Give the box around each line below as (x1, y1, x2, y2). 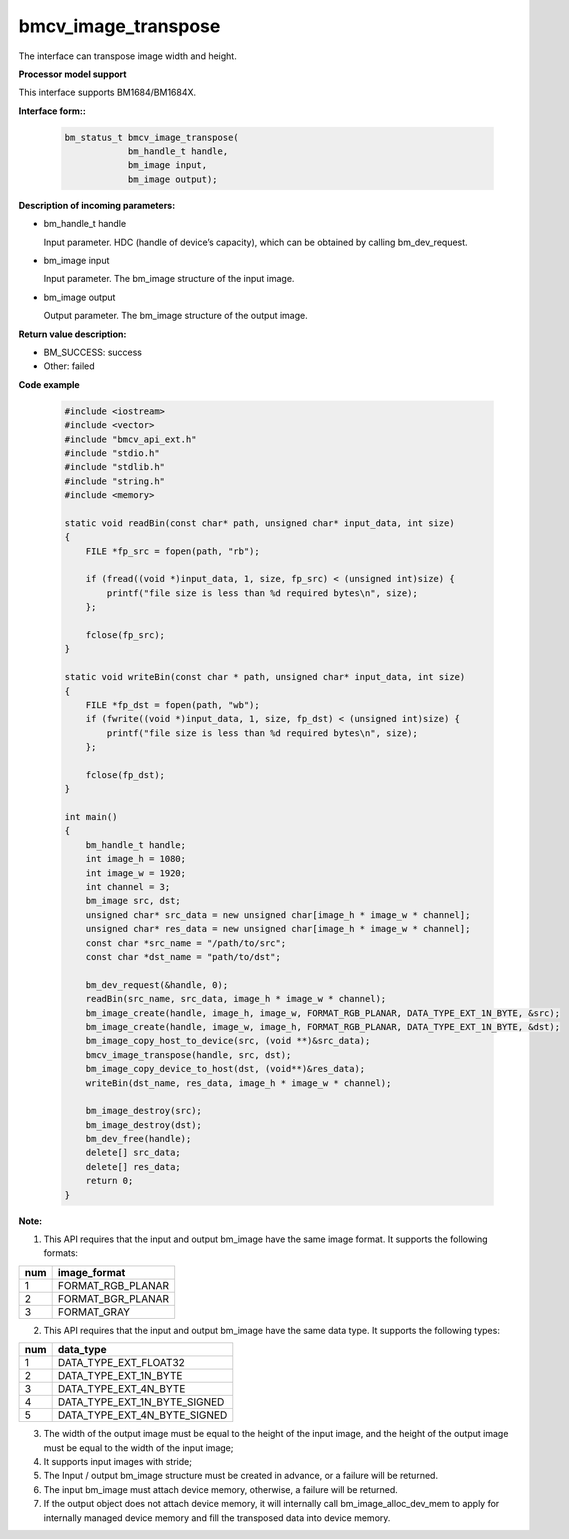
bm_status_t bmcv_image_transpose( (64, 131, 239, 143)
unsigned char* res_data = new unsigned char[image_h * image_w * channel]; (85, 923, 471, 935)
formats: (43, 1247, 79, 1259)
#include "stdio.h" (64, 447, 160, 459)
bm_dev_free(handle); (85, 1133, 192, 1145)
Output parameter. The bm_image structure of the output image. (43, 310, 309, 322)
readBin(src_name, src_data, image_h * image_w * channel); (85, 993, 387, 1005)
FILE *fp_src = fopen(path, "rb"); (85, 545, 260, 557)
